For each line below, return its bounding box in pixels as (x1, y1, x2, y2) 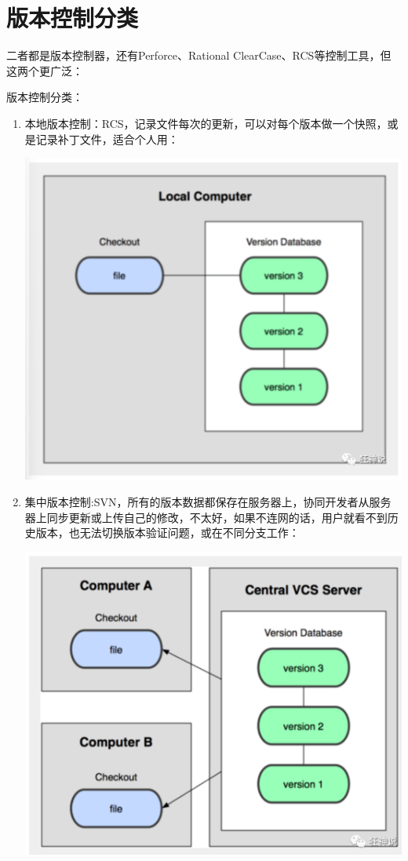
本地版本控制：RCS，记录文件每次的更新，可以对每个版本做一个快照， (24, 115, 388, 131)
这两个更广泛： (6, 62, 83, 78)
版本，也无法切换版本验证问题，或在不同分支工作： (35, 524, 300, 541)
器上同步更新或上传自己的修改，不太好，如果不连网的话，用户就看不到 (24, 509, 388, 525)
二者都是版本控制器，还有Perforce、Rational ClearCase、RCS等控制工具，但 (6, 47, 392, 64)
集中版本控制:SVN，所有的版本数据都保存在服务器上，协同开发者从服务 (24, 494, 392, 510)
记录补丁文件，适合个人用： (35, 130, 179, 147)
